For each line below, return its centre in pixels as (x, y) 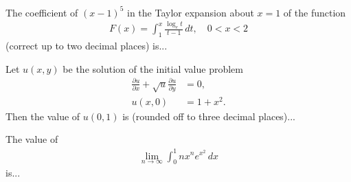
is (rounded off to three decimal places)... (209, 116)
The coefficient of (42, 12)
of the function (315, 12)
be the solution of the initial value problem (153, 68)
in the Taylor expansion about (190, 12)
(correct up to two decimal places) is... (87, 46)
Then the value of (43, 116)
